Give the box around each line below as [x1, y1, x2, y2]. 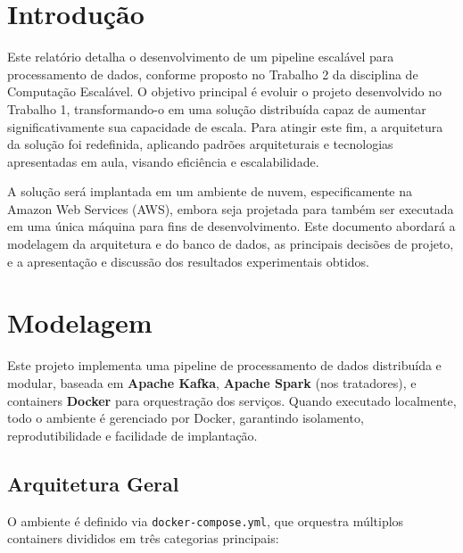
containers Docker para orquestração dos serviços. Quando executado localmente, [7, 391, 457, 409]
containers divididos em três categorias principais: [7, 529, 279, 548]
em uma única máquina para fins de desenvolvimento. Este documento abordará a [7, 217, 456, 235]
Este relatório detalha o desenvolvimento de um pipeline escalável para [7, 47, 394, 66]
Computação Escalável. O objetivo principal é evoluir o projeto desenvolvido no [7, 82, 442, 101]
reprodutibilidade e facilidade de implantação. [7, 425, 258, 444]
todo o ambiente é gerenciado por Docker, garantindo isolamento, [7, 409, 364, 427]
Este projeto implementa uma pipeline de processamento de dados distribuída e [7, 356, 442, 375]
